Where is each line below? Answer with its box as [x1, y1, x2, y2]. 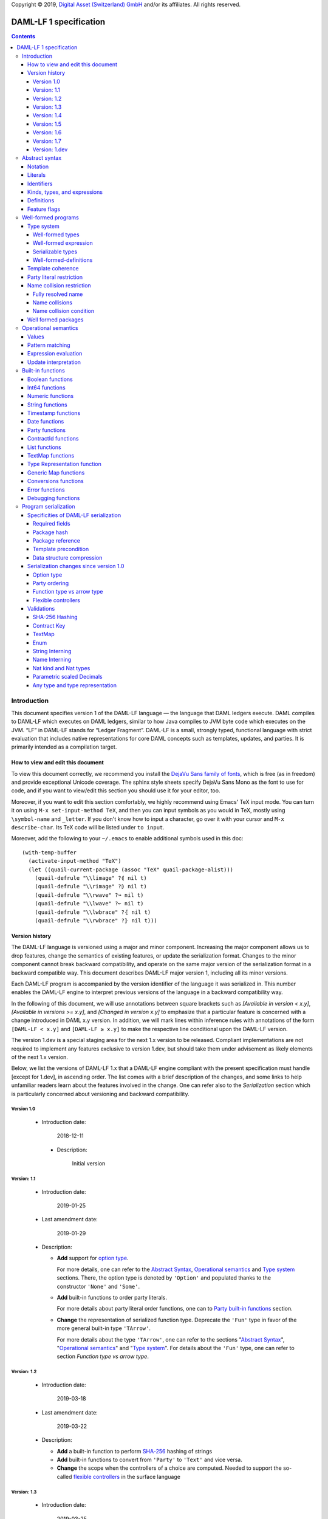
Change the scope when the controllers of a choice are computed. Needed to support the [56, 1464, 282, 1472]
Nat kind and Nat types [32, 664, 91, 671]
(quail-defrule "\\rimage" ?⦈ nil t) [34, 883, 147, 890]
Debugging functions [27, 495, 80, 501]
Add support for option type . [56, 1255, 129, 1262]
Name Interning [32, 656, 72, 663]
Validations [27, 605, 55, 612]
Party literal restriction [27, 273, 83, 281]
